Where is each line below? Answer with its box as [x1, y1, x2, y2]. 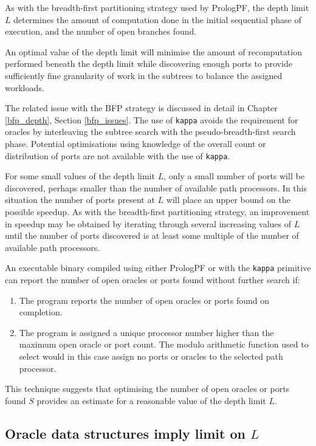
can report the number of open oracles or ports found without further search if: [5, 273, 300, 286]
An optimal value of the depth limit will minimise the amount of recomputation [5, 45, 302, 58]
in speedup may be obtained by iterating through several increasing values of [5, 217, 292, 230]
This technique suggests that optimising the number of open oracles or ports [5, 382, 290, 395]
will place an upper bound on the [166, 193, 290, 206]
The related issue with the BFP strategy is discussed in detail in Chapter [5, 101, 278, 114]
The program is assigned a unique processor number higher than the [19, 326, 274, 338]
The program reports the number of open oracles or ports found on [19, 293, 270, 306]
